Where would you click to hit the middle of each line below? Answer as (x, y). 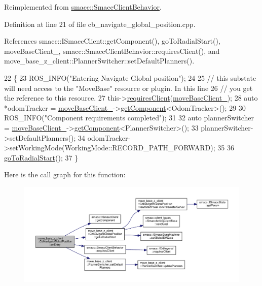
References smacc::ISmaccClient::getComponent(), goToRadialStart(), (112, 41)
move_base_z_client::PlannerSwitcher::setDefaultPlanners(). (99, 61)
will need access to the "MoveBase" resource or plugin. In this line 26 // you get (128, 88)
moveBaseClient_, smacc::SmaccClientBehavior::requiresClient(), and (112, 51)
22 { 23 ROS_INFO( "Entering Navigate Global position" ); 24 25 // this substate (130, 77)
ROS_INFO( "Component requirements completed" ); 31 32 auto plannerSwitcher (129, 118)
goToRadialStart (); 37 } (41, 157)
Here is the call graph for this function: (65, 174)
